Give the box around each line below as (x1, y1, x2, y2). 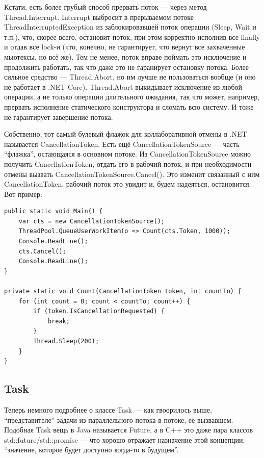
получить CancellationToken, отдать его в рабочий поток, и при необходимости (4, 158, 252, 169)
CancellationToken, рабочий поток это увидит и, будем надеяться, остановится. (4, 179, 251, 189)
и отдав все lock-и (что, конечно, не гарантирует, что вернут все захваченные (4, 41, 245, 52)
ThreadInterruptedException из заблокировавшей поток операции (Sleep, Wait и (4, 21, 256, 32)
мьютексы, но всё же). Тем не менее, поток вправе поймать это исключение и (4, 51, 247, 62)
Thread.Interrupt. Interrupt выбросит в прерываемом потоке (4, 11, 194, 22)
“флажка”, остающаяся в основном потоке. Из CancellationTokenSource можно (4, 148, 251, 159)
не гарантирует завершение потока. (4, 111, 113, 122)
